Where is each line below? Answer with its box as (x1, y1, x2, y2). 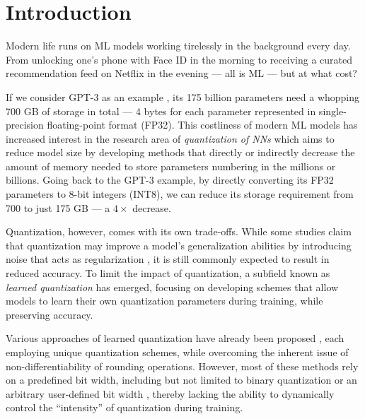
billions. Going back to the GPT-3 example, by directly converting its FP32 (6, 172, 334, 187)
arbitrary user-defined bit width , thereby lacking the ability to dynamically (6, 386, 335, 401)
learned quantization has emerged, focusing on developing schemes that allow (6, 279, 339, 294)
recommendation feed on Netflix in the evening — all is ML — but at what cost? (6, 66, 357, 81)
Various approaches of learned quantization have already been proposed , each (6, 331, 344, 346)
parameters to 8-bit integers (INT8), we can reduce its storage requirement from (6, 187, 354, 201)
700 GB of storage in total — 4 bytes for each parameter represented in (6, 103, 316, 118)
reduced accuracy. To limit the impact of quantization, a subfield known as (6, 266, 330, 281)
